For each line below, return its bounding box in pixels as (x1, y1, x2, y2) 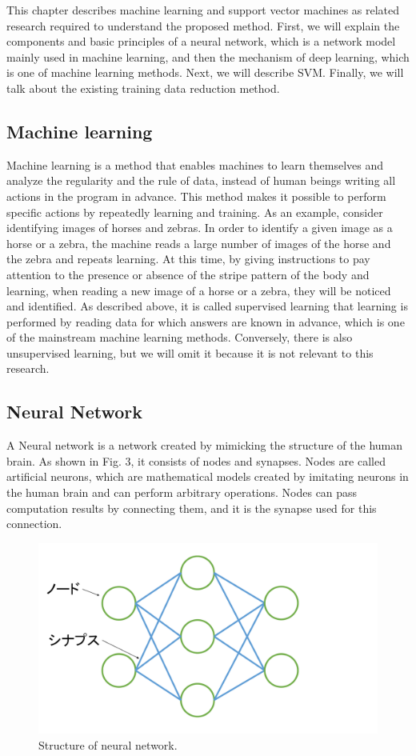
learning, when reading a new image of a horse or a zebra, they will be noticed (6, 282, 391, 298)
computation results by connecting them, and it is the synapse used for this (6, 499, 377, 516)
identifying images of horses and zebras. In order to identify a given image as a (6, 219, 393, 236)
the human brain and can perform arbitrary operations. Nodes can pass (6, 484, 358, 501)
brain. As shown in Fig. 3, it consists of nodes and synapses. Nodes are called (6, 452, 386, 469)
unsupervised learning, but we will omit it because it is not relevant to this (6, 344, 374, 361)
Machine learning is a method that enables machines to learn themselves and (6, 156, 383, 173)
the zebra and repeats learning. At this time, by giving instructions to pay (6, 250, 370, 267)
